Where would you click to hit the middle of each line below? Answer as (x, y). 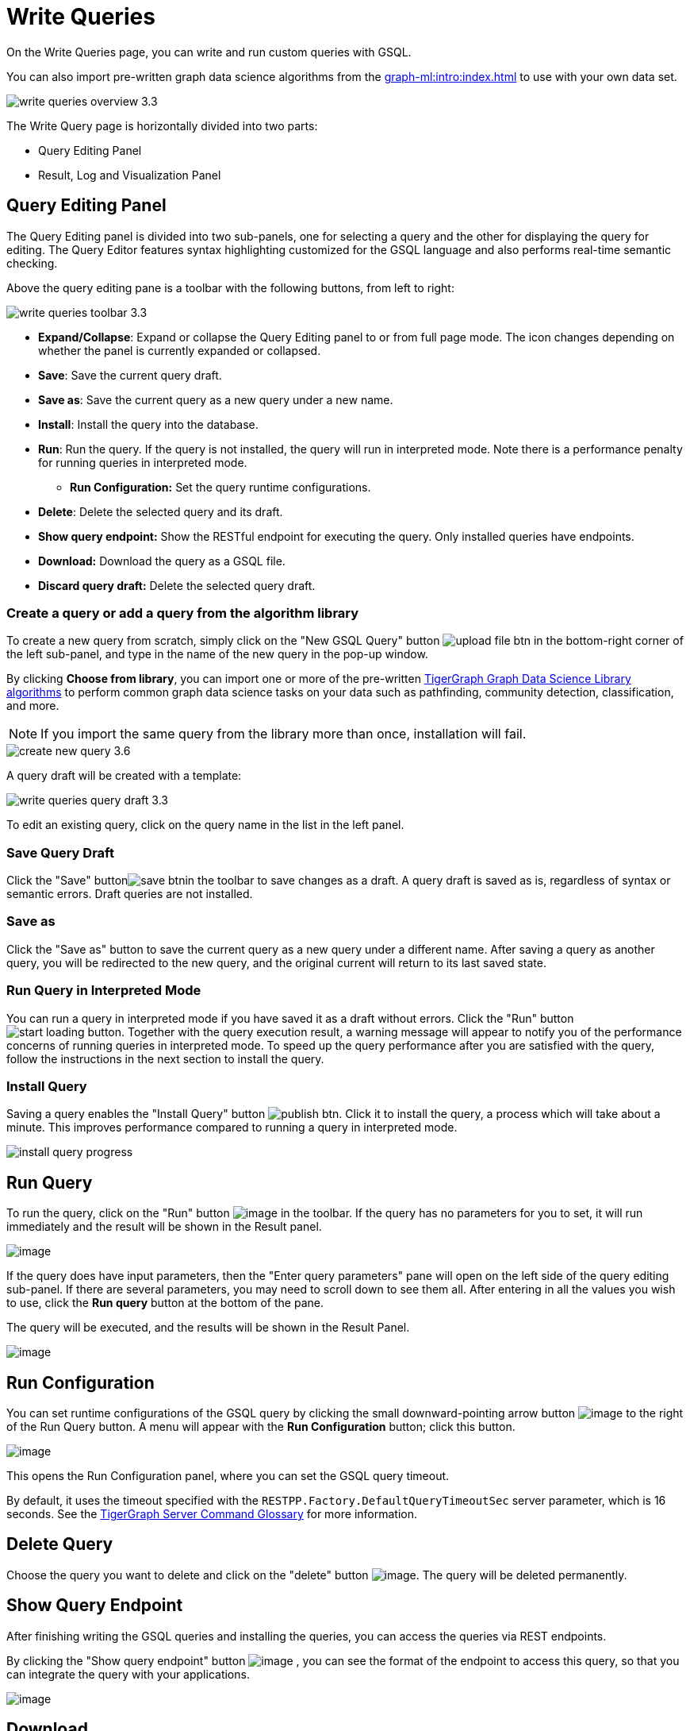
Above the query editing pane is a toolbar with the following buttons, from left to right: (230, 287)
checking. (32, 263)
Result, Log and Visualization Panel (130, 175)
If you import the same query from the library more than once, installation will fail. (284, 734)
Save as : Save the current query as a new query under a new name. (216, 399)
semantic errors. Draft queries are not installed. (130, 894)
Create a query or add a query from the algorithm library (183, 613)
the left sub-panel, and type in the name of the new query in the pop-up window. (217, 654)
